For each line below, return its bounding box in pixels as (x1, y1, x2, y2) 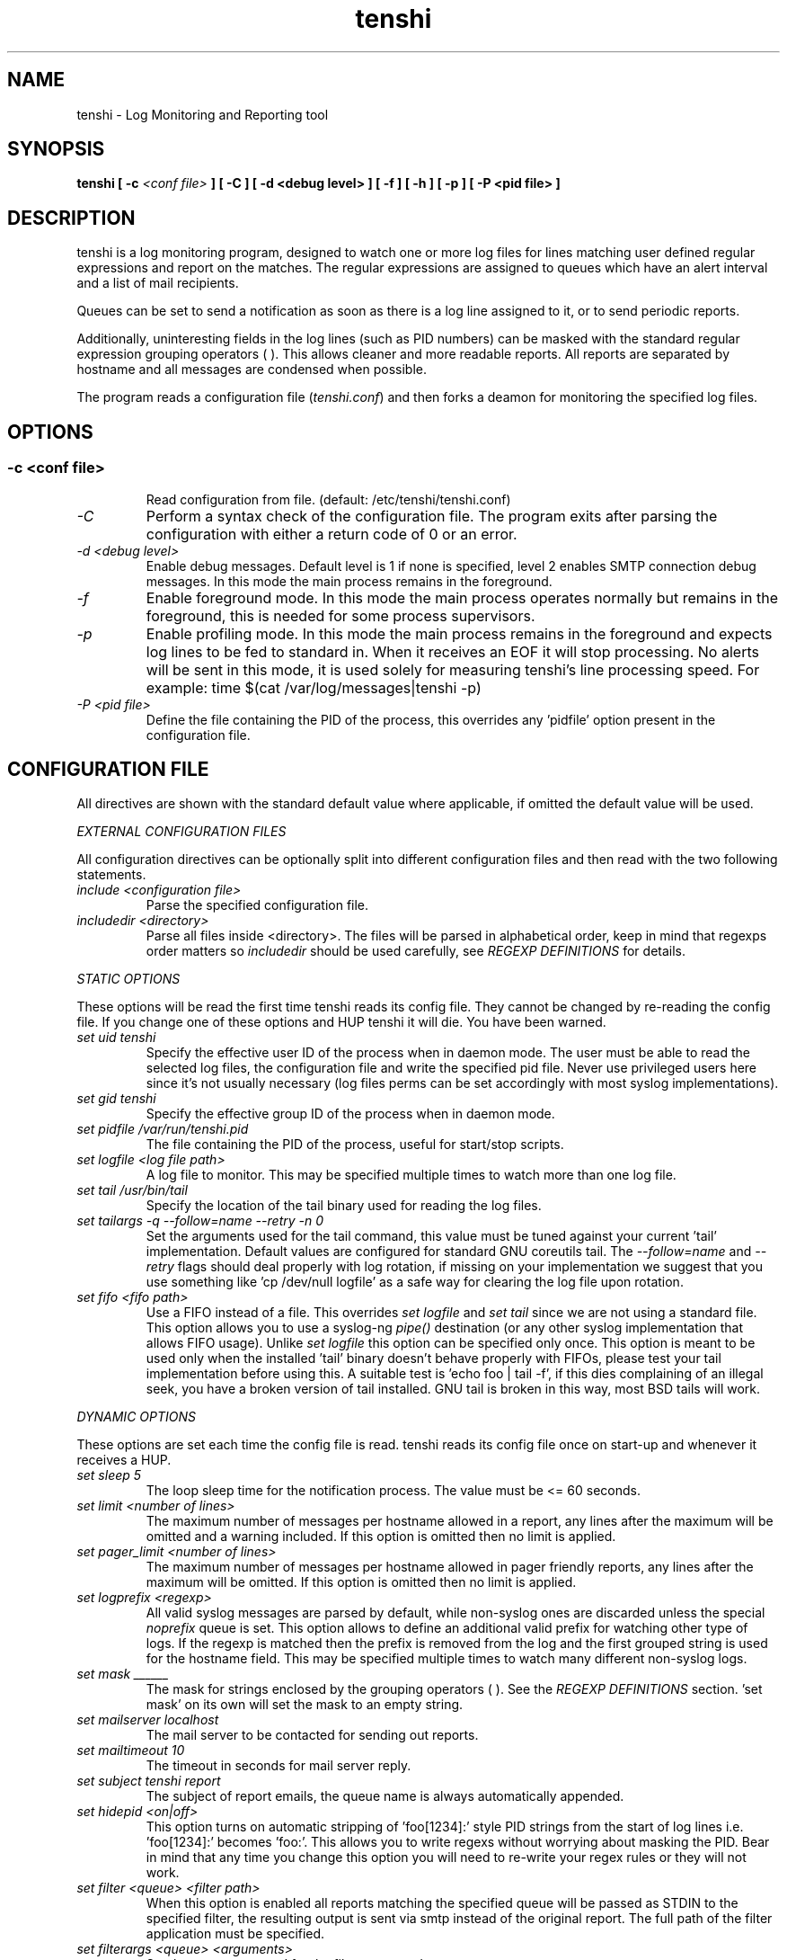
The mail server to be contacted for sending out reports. (146, 1727, 479, 1743)
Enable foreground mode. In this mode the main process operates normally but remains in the (146, 588, 778, 607)
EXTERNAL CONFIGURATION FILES (76, 824, 287, 840)
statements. (76, 867, 146, 883)
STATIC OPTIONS (76, 971, 181, 987)
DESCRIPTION (7, 206, 136, 229)
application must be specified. (146, 1926, 325, 1942)
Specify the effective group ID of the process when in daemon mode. (146, 1106, 555, 1122)
